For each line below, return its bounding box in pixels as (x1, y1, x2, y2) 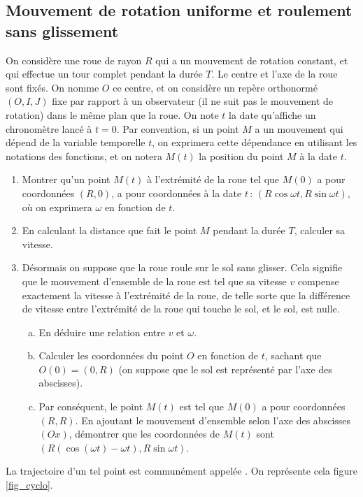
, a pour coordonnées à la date (111, 185, 242, 200)
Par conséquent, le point (38, 399, 143, 414)
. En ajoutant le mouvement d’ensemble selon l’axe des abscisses (75, 412, 351, 427)
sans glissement (6, 20, 119, 41)
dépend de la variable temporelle (6, 135, 145, 150)
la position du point (199, 148, 284, 163)
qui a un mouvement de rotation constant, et (155, 52, 348, 67)
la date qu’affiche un (229, 107, 316, 122)
